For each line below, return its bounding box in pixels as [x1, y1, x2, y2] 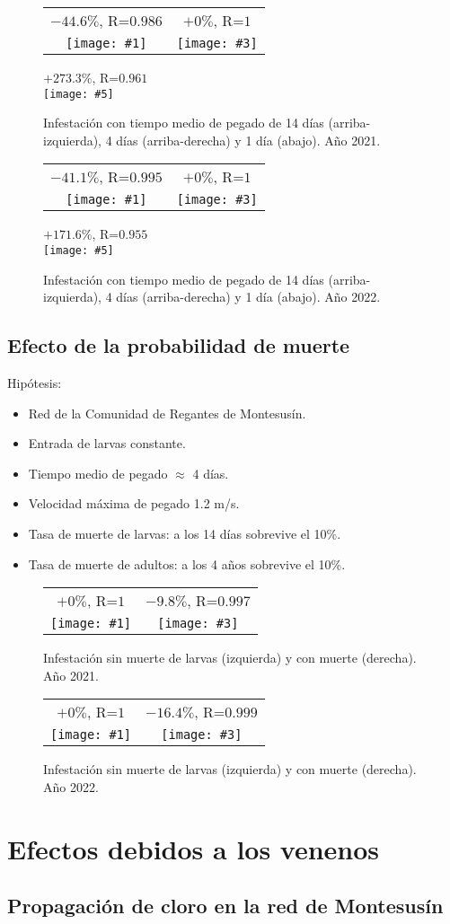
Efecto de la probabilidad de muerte [7, 331, 350, 359]
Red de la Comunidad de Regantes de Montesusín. [28, 403, 306, 422]
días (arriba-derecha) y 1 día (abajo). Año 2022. [116, 287, 381, 306]
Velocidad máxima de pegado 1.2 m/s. [28, 494, 240, 513]
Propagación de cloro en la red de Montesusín [7, 892, 444, 920]
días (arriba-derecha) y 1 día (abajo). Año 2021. [116, 130, 381, 149]
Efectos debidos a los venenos [7, 830, 380, 867]
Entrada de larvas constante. [28, 434, 186, 453]
